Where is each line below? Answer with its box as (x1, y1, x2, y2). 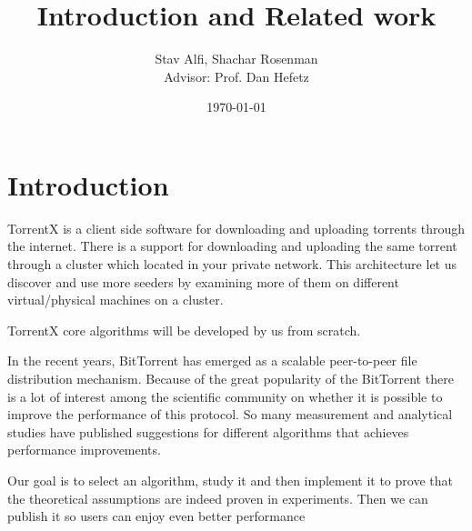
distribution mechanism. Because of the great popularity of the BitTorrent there (7, 369, 454, 387)
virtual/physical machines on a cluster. (7, 290, 224, 309)
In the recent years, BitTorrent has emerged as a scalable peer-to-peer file (7, 351, 417, 370)
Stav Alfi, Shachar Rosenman (155, 49, 318, 68)
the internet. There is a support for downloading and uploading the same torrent (7, 236, 457, 255)
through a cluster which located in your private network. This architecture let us (7, 255, 457, 274)
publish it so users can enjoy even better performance (7, 506, 306, 526)
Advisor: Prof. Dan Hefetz (164, 66, 309, 85)
